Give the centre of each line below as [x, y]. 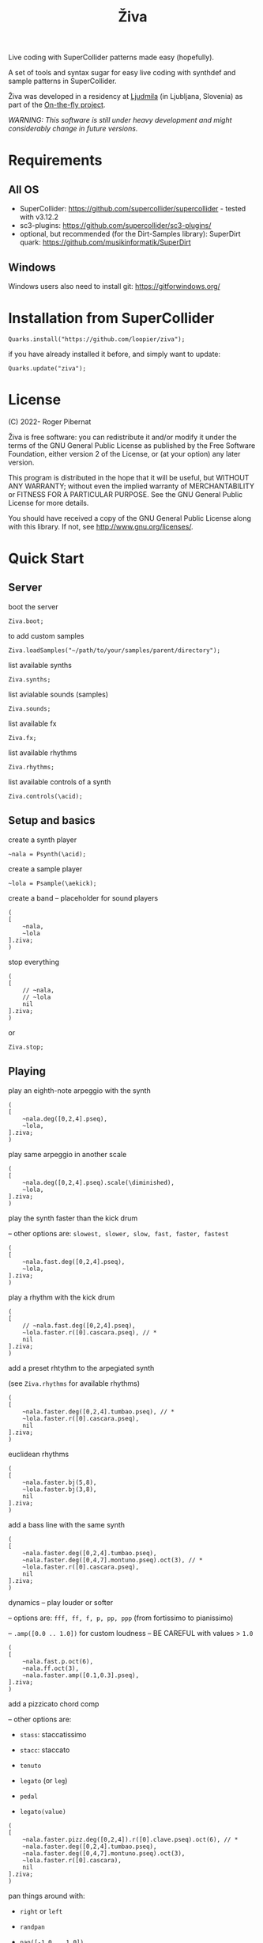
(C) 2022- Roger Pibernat [50, 421]
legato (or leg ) [43, 1780]
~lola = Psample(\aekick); [53, 883]
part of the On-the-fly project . [57, 105]
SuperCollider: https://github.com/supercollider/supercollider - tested [133, 209]
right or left [41, 1911]
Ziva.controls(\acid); [45, 796]
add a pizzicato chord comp [54, 1704]
